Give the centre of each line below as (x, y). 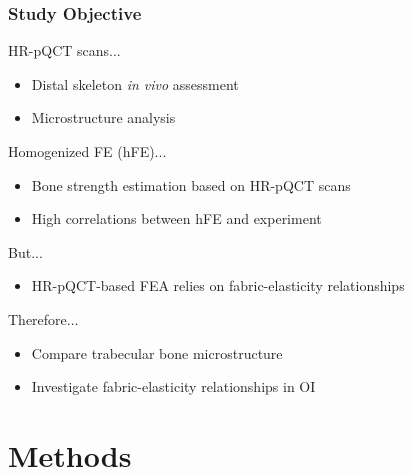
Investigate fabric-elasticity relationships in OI (173, 386)
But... (25, 251)
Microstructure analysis (103, 117)
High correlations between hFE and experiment (176, 218)
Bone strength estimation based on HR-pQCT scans (191, 184)
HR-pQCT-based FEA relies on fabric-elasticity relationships (218, 285)
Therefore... (43, 318)
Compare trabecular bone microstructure (157, 352)
